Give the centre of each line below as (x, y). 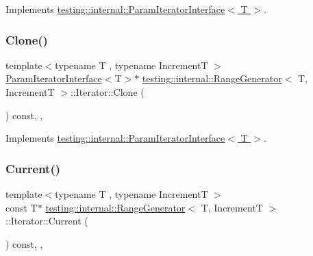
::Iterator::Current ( (47, 221)
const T (22, 207)
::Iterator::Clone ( (107, 92)
